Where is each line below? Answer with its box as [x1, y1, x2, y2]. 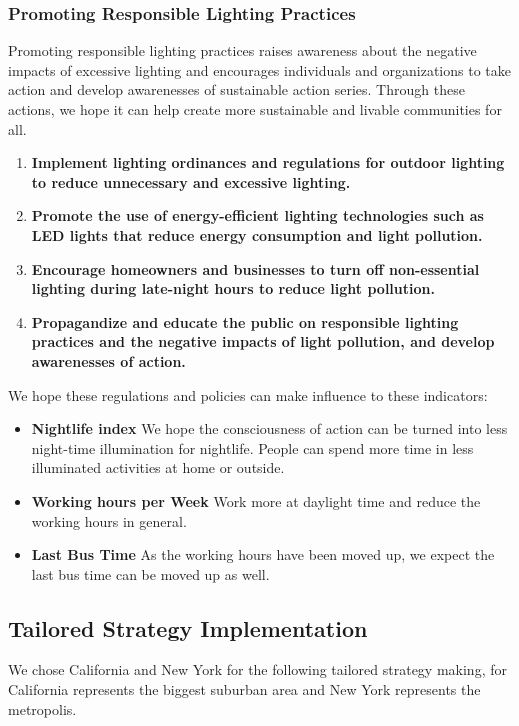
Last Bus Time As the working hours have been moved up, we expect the [31, 544, 495, 565]
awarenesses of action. [31, 350, 186, 371]
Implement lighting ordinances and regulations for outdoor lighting [31, 152, 505, 173]
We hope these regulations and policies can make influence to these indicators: [8, 384, 488, 405]
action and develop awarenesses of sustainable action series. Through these [8, 79, 465, 100]
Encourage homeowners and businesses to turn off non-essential [31, 258, 480, 279]
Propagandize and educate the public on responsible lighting [31, 311, 459, 332]
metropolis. [8, 698, 77, 719]
